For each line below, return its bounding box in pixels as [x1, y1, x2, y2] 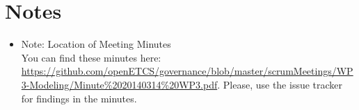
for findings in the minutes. [21, 91, 137, 105]
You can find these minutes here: [21, 50, 161, 64]
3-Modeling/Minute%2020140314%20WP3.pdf [21, 77, 218, 91]
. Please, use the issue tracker [217, 77, 343, 91]
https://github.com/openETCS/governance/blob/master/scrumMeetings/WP [21, 64, 353, 78]
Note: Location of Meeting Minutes [21, 37, 171, 51]
